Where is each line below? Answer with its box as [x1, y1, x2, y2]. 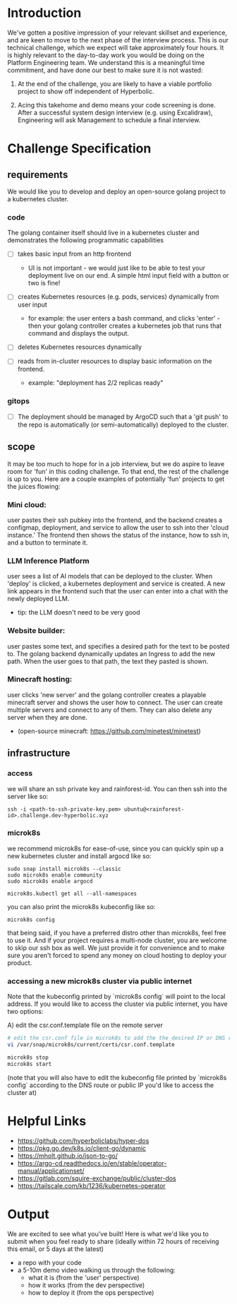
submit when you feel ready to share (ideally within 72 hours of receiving [7, 1237, 219, 1245]
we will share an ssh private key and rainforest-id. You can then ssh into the [7, 784, 228, 793]
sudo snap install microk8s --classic [7, 865, 121, 872]
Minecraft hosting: [7, 675, 73, 684]
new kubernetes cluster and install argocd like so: [7, 851, 152, 860]
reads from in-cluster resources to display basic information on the [17, 357, 212, 365]
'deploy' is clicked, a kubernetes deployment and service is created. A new [7, 579, 226, 588]
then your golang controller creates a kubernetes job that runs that [28, 321, 222, 330]
